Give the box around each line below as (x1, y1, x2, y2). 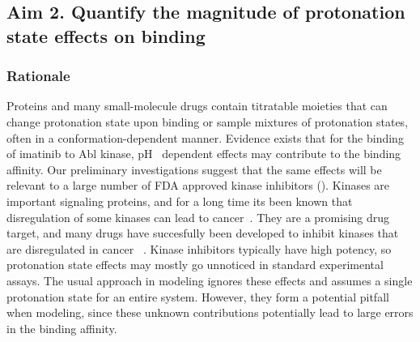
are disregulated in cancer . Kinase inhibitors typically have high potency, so (6, 240, 392, 257)
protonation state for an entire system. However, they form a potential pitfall (6, 288, 389, 305)
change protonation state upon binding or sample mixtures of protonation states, (6, 113, 409, 130)
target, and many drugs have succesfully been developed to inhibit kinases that (6, 224, 399, 242)
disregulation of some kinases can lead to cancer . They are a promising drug (6, 208, 390, 225)
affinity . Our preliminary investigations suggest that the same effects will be (6, 160, 382, 177)
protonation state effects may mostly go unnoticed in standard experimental (6, 256, 384, 273)
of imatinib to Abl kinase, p (6, 145, 145, 162)
